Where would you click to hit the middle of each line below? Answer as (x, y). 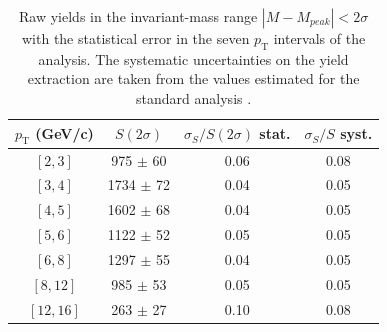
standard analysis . (194, 97)
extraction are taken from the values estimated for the (193, 78)
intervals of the (319, 38)
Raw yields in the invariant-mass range (138, 16)
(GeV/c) (64, 132)
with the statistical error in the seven (136, 38)
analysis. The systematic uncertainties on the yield (193, 58)
